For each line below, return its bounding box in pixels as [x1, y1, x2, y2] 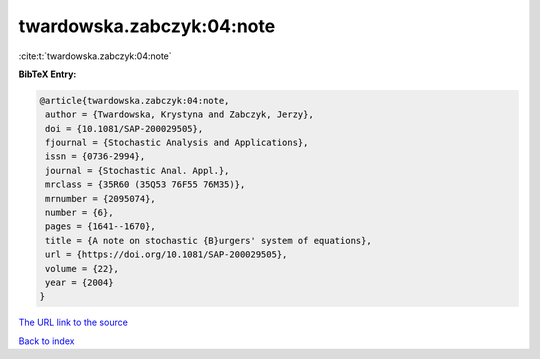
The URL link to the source [18, 316, 129, 329]
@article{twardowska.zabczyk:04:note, [39, 95, 230, 106]
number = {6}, [45, 207, 114, 219]
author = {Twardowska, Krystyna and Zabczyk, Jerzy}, [45, 109, 314, 120]
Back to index [18, 335, 75, 347]
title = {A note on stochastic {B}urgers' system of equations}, [45, 235, 372, 246]
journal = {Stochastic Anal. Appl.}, [45, 165, 230, 176]
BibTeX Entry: [18, 68, 77, 80]
